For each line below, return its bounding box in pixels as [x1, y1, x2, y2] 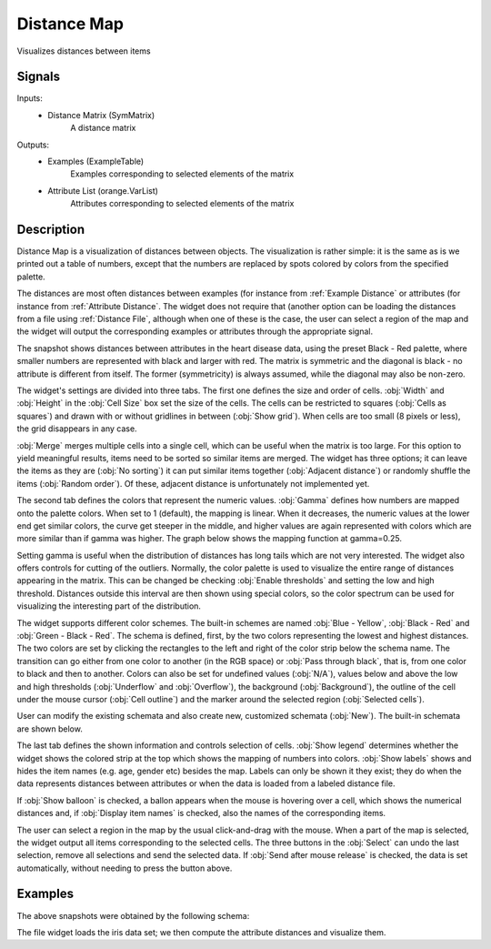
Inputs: [16, 93, 43, 104]
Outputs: [16, 139, 50, 150]
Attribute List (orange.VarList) [47, 185, 159, 196]
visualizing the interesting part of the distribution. [16, 601, 202, 611]
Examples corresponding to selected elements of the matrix [70, 168, 295, 179]
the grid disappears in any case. [16, 423, 137, 434]
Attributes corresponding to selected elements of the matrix [70, 198, 295, 209]
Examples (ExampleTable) [47, 156, 145, 167]
